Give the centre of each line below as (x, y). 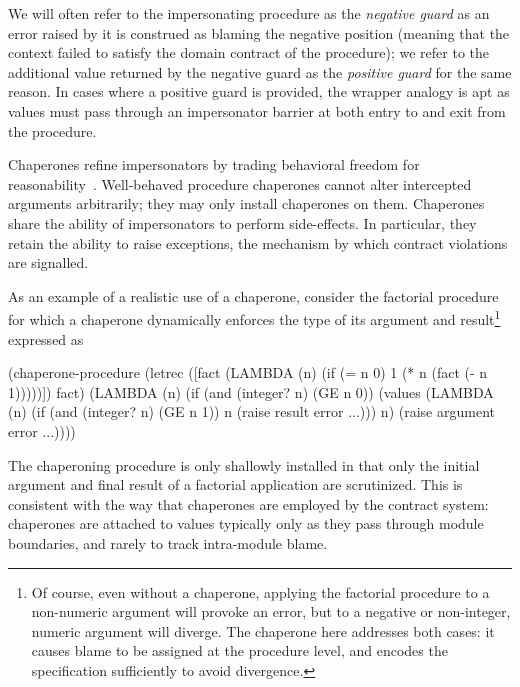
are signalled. (48, 262)
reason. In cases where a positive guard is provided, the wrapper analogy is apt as (259, 91)
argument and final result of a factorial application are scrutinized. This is (235, 484)
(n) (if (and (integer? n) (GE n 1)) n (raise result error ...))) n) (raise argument (251, 411)
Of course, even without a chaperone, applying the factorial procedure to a (260, 591)
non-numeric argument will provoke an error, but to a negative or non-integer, (271, 611)
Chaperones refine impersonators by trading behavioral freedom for (214, 164)
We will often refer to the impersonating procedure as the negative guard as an (249, 13)
